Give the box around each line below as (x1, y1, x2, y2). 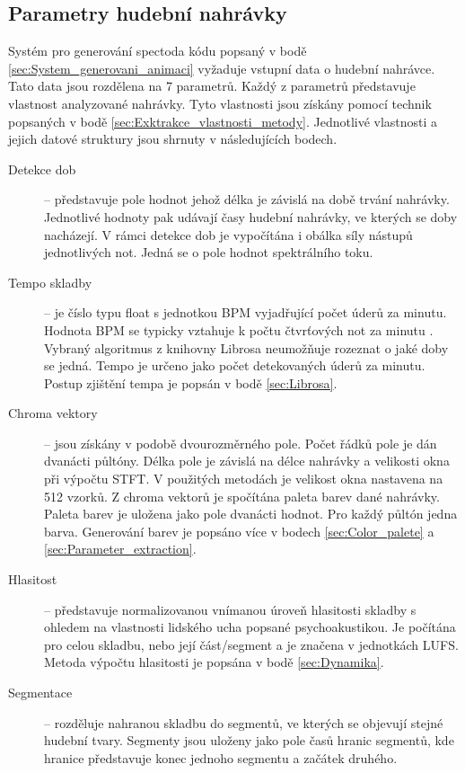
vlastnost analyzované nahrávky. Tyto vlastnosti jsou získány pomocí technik (8, 93, 432, 112)
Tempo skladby (8, 272, 92, 291)
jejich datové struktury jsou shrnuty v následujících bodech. (8, 129, 338, 148)
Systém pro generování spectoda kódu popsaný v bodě (8, 41, 307, 60)
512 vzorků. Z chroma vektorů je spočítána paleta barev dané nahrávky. (44, 486, 440, 505)
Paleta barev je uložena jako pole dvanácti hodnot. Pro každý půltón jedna (44, 504, 458, 523)
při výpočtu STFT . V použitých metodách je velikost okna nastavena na (44, 469, 443, 488)
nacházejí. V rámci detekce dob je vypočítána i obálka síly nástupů (44, 225, 413, 244)
